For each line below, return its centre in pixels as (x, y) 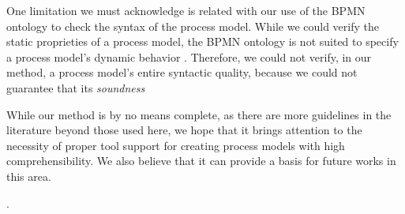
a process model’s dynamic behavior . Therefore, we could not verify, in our (189, 56)
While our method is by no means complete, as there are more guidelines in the (199, 114)
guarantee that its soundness (76, 87)
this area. (29, 176)
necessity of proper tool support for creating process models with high (176, 145)
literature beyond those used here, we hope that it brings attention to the (184, 130)
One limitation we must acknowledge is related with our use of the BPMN (186, 10)
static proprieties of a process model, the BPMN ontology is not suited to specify (202, 41)
